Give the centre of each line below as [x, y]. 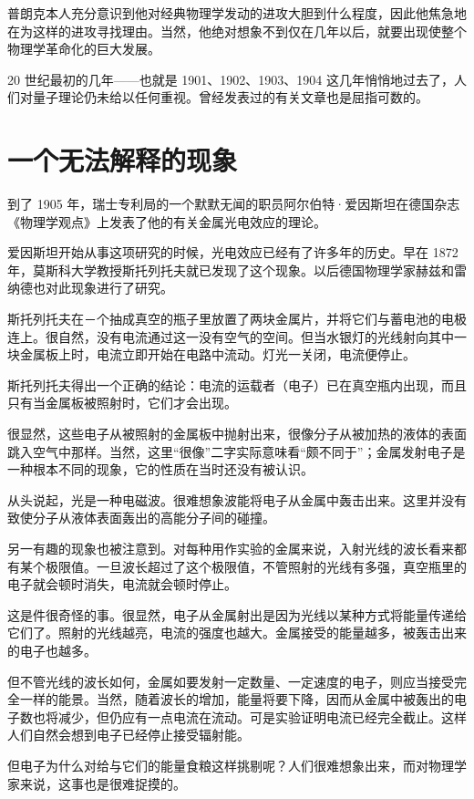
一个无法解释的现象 [123, 160]
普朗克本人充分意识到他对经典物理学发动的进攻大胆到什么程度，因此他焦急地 [237, 13]
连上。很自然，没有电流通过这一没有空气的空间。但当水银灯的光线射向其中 [231, 336]
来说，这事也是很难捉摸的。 [103, 783]
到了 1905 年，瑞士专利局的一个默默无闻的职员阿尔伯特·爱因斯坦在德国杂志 [234, 204]
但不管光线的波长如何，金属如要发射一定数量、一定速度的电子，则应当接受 [231, 681]
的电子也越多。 [52, 650]
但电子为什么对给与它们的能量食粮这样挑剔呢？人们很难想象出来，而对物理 [231, 765]
